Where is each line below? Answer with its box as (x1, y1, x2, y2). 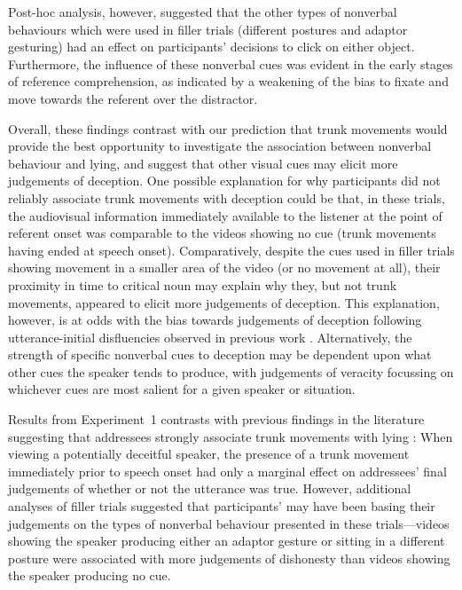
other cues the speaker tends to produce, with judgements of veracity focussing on (8, 362, 454, 381)
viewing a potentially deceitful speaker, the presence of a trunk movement (8, 444, 410, 463)
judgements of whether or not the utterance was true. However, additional (8, 479, 411, 498)
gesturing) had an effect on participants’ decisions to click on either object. (8, 37, 415, 56)
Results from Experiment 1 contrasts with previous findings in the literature (8, 410, 425, 429)
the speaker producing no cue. (8, 566, 171, 585)
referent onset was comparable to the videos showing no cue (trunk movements (8, 224, 436, 242)
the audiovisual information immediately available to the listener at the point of (8, 206, 442, 224)
